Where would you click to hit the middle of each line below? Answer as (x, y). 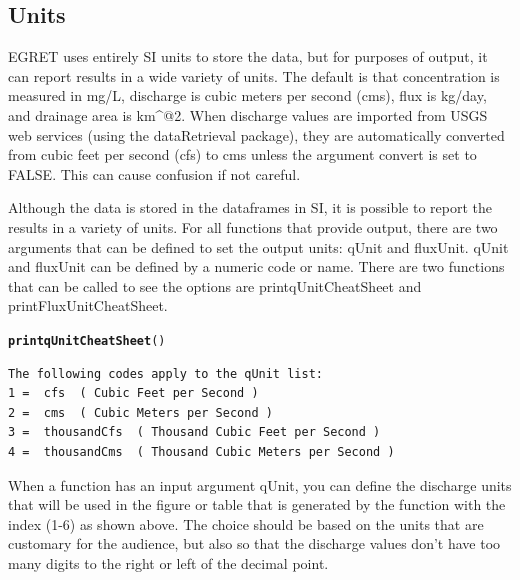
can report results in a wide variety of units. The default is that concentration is (254, 75)
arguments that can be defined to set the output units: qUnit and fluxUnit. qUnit (258, 246)
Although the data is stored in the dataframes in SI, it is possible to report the (250, 207)
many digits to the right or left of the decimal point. (168, 562)
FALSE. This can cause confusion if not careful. (154, 173)
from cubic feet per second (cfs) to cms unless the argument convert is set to (242, 154)
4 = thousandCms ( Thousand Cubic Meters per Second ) (201, 451)
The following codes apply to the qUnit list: (165, 373)
